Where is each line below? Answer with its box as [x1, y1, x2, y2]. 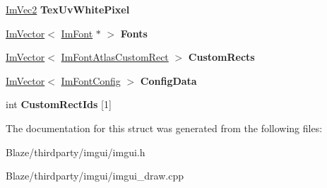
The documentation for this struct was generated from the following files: [6, 120, 323, 135]
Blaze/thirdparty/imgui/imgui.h [6, 144, 145, 159]
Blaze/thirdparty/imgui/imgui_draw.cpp [6, 168, 184, 183]
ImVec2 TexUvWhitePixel [6, 2, 130, 16]
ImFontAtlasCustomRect [61, 49, 169, 64]
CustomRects [188, 49, 255, 64]
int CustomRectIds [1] [6, 97, 112, 112]
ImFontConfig [61, 73, 121, 88]
